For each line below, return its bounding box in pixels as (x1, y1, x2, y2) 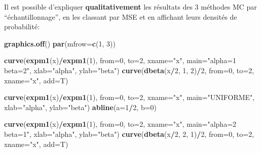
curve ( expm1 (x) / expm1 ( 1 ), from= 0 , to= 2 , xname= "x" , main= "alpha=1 (4, 55, 237, 66)
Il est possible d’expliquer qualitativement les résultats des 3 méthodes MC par (4, 2, 257, 12)
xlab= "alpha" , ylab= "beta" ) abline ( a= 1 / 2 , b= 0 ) (4, 101, 157, 112)
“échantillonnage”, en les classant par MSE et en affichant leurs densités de (4, 11, 237, 22)
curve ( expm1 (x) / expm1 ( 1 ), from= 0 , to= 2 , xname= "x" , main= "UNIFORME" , (4, 92, 255, 103)
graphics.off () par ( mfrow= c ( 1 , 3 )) (4, 38, 116, 48)
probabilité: (4, 21, 40, 32)
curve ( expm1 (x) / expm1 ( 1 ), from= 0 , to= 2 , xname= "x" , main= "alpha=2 (4, 119, 237, 129)
